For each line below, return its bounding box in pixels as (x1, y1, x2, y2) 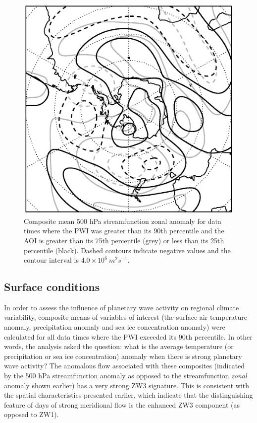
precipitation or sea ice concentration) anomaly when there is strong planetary (4, 351, 242, 361)
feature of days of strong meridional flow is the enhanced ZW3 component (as (4, 399, 240, 410)
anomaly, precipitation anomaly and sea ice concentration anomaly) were (4, 322, 225, 332)
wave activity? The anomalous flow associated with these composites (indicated (4, 360, 245, 371)
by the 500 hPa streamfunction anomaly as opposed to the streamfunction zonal (4, 370, 247, 381)
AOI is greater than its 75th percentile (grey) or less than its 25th (24, 235, 224, 245)
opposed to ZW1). (4, 409, 59, 420)
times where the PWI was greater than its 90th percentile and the (24, 225, 224, 236)
